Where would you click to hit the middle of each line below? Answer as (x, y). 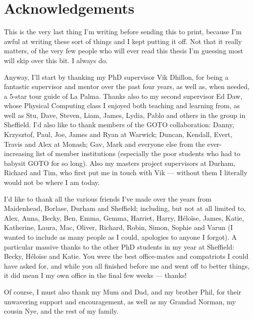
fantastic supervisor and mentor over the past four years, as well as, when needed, (127, 86)
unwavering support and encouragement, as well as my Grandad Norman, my (120, 301)
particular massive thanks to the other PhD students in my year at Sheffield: (119, 246)
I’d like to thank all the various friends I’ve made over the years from (108, 198)
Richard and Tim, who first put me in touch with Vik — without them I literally (126, 172)
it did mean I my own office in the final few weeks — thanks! (95, 275)
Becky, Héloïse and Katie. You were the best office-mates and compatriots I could (126, 256)
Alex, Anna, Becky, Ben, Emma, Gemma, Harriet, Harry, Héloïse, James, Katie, (124, 217)
